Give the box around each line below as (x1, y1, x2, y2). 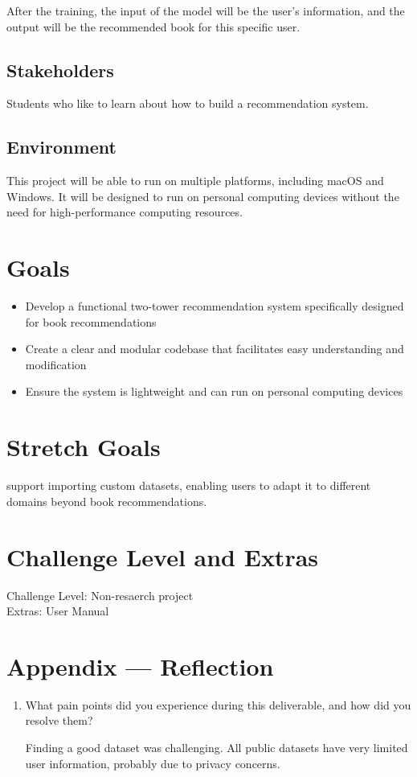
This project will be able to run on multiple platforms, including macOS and (6, 172, 384, 189)
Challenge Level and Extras (6, 540, 319, 573)
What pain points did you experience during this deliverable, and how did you (25, 696, 411, 713)
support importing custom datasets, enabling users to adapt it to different (6, 477, 371, 494)
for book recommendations (25, 313, 157, 330)
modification (25, 356, 87, 372)
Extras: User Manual (6, 602, 109, 619)
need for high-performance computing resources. (6, 203, 243, 220)
